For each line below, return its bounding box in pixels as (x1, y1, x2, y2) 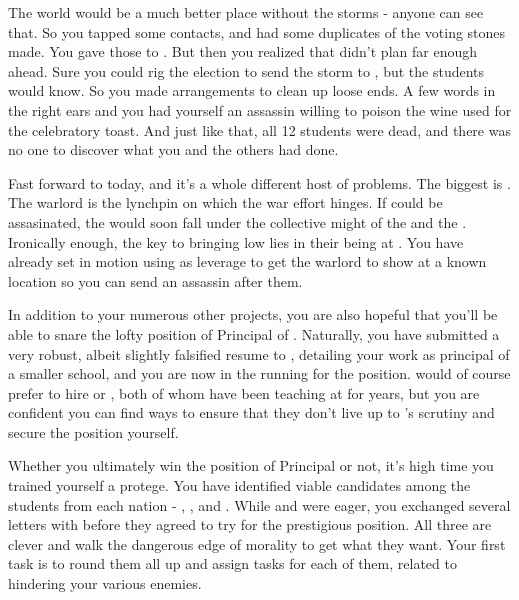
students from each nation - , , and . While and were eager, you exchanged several (8, 494, 511, 515)
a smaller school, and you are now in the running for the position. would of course (8, 363, 511, 384)
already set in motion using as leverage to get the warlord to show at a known (8, 251, 487, 272)
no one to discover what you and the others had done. (8, 139, 339, 160)
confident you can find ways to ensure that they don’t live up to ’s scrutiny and (8, 402, 495, 423)
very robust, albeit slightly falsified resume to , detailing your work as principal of (8, 343, 510, 364)
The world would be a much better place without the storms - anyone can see (8, 2, 484, 22)
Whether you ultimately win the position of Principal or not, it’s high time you (8, 455, 494, 476)
